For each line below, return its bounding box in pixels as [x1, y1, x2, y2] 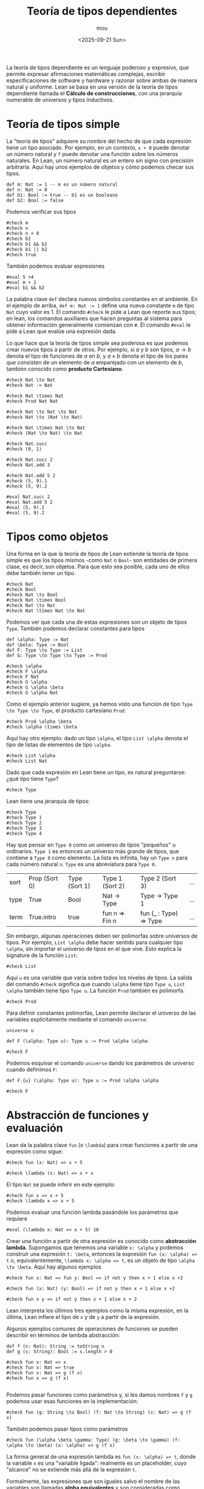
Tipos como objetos [6, 530, 109, 544]
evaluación [6, 1122, 63, 1135]
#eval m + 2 [6, 279, 36, 285]
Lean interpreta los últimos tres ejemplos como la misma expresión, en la [6, 1307, 189, 1314]
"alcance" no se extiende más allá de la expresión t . [6, 1465, 137, 1473]
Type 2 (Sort [140, 874, 176, 882]
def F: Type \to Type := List [6, 647, 83, 653]
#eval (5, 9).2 [6, 509, 45, 516]
